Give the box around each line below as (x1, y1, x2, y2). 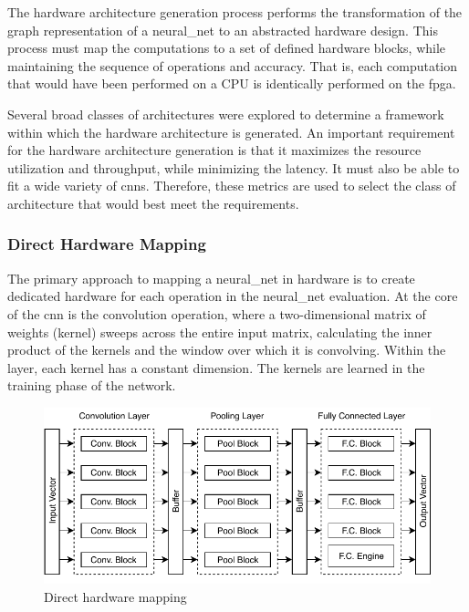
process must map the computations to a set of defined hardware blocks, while (7, 38, 446, 57)
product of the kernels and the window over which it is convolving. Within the (7, 340, 446, 359)
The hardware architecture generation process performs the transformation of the (7, 3, 463, 21)
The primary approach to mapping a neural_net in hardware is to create (7, 268, 415, 287)
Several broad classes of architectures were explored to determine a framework (7, 104, 444, 123)
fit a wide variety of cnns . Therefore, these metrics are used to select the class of (7, 176, 456, 195)
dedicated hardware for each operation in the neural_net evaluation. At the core (7, 286, 458, 306)
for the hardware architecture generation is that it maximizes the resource (7, 140, 422, 160)
